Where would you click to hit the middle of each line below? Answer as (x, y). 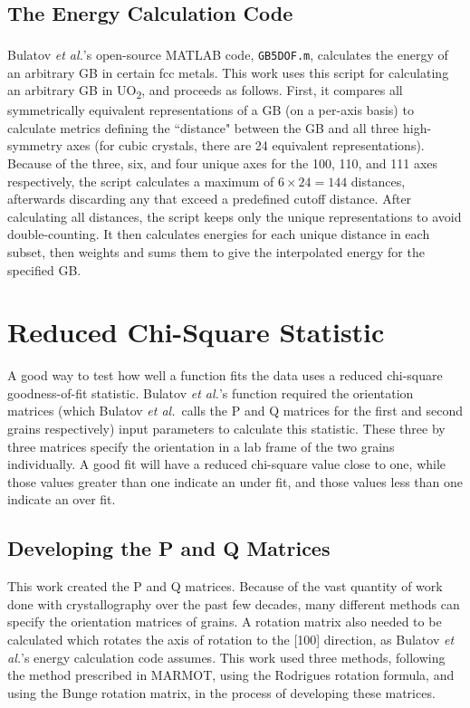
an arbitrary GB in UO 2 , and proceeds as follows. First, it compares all (205, 91)
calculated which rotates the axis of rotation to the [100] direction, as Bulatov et (231, 640)
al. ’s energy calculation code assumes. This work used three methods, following (226, 657)
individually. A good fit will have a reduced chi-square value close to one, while (227, 464)
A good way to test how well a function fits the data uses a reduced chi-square (225, 375)
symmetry (35, 145)
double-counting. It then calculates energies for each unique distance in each (219, 234)
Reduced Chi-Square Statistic (196, 332)
